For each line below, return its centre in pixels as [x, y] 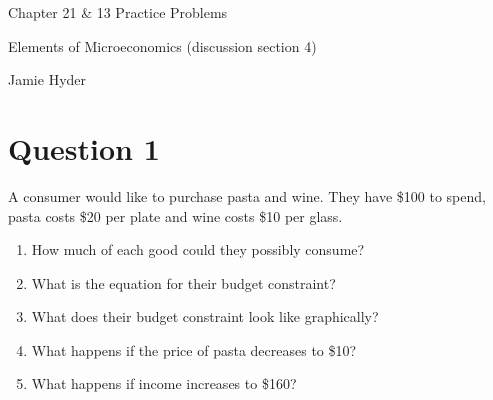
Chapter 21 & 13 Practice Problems [118, 12]
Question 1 [84, 147]
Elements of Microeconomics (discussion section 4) [162, 45]
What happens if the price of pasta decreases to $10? [194, 349]
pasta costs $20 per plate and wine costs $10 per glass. [175, 215]
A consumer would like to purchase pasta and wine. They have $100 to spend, [247, 195]
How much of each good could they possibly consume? [198, 249]
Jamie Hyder [47, 79]
